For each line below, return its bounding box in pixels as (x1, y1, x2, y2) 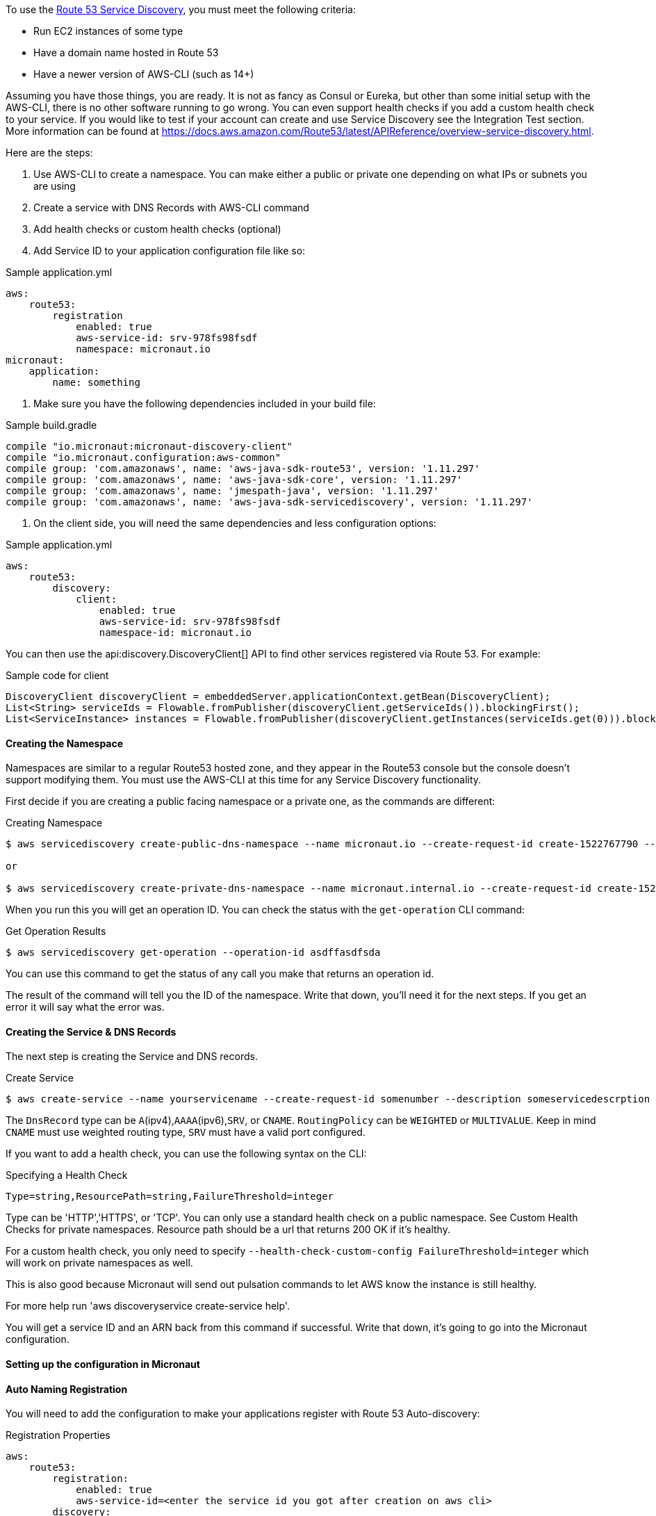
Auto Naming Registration (6, 1383, 128, 1395)
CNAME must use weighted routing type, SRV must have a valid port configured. (6, 1126, 366, 1139)
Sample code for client (6, 669, 109, 681)
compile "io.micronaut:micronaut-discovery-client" (6, 441, 293, 452)
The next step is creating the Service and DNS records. (6, 1050, 258, 1063)
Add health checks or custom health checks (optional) (33, 223, 281, 235)
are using (33, 180, 76, 192)
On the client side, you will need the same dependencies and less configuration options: (33, 517, 436, 529)
